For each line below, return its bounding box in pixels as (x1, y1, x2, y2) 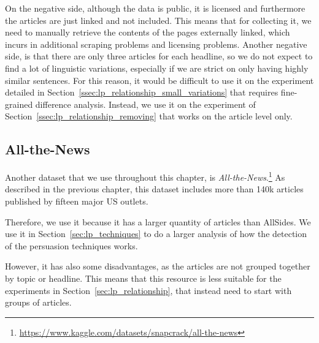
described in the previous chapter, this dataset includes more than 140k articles (5, 183, 304, 195)
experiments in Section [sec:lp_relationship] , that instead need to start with (5, 284, 292, 296)
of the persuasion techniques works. (5, 239, 138, 252)
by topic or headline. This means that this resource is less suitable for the (5, 271, 282, 284)
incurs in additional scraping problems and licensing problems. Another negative (5, 37, 307, 50)
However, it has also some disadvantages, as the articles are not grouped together (5, 260, 310, 273)
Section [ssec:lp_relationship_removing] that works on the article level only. (5, 110, 293, 123)
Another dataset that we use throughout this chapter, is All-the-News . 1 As (5, 169, 285, 183)
